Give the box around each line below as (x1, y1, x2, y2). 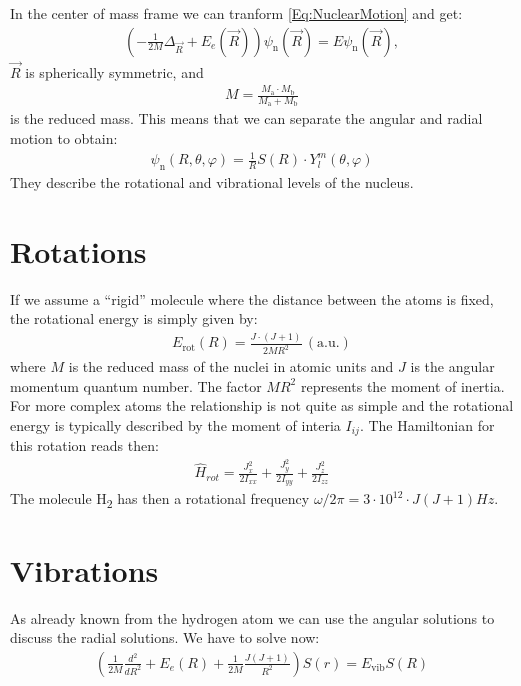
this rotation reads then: (10, 435, 159, 456)
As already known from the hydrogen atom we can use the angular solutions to (10, 607, 495, 628)
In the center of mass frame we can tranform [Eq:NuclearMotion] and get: (10, 3, 463, 23)
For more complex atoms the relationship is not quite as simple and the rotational (10, 395, 514, 416)
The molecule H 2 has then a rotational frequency (10, 488, 310, 512)
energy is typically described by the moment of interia (10, 414, 341, 435)
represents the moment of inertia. (300, 375, 505, 396)
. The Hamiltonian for (359, 414, 495, 435)
